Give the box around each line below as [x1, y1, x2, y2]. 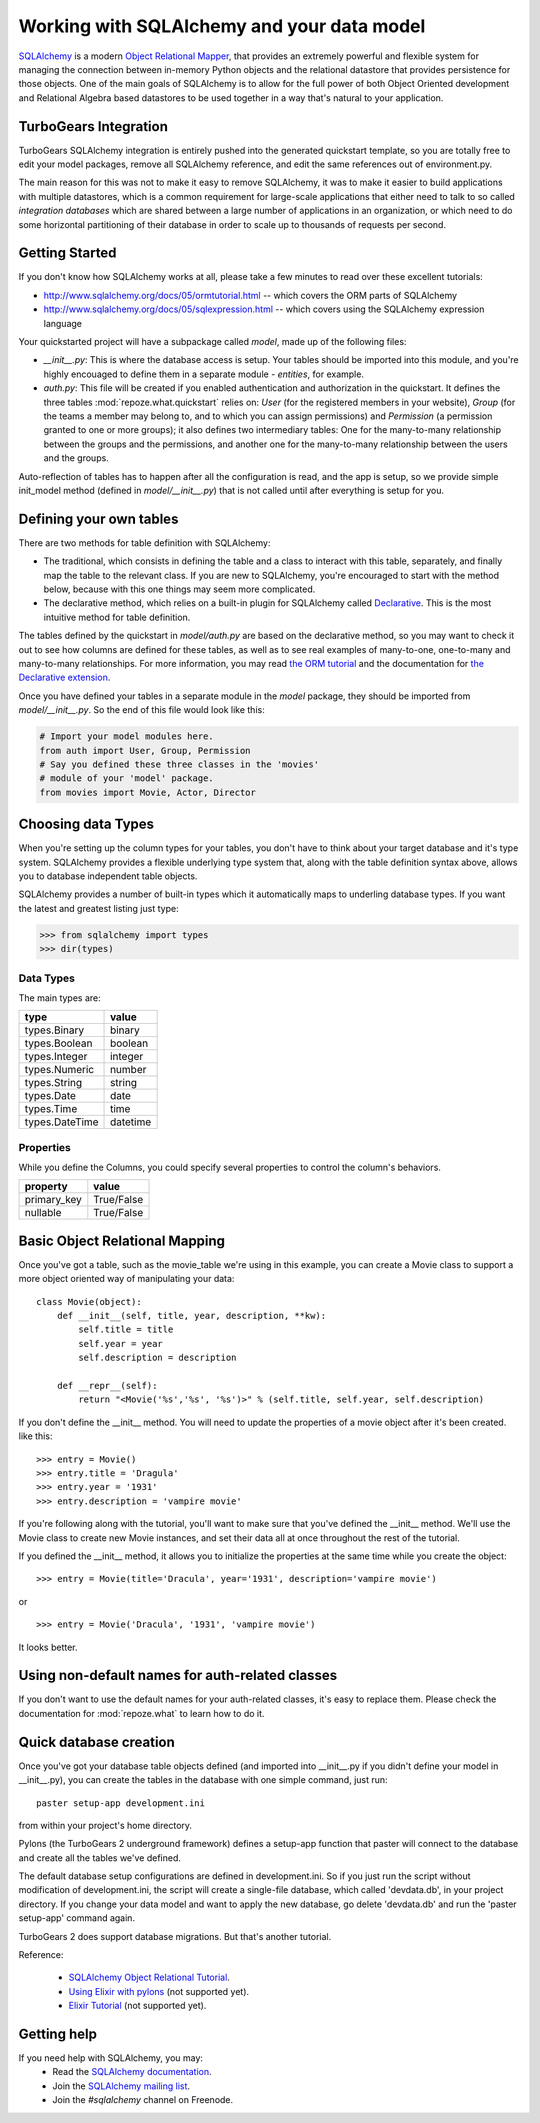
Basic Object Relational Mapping [18, 1232, 225, 1249]
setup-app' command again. [18, 1912, 135, 1924]
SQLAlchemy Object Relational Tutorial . [68, 1971, 230, 1984]
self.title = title [78, 1324, 174, 1335]
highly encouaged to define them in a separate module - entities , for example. [43, 368, 365, 380]
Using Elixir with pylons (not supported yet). [68, 1985, 250, 1997]
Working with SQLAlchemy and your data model [18, 15, 426, 37]
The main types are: [18, 991, 102, 1004]
